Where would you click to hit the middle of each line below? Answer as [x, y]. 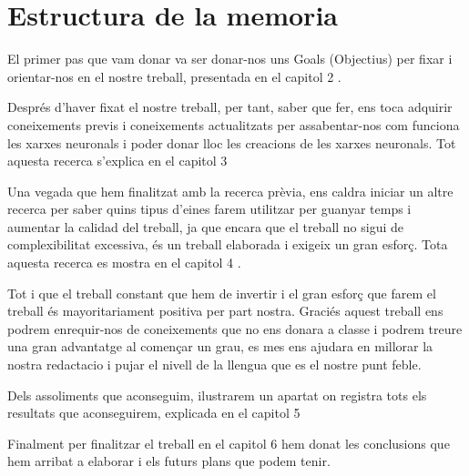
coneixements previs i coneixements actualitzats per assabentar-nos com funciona [234, 124]
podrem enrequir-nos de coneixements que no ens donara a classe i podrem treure [235, 328]
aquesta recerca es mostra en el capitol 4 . [124, 263]
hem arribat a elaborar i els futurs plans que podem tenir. [169, 461]
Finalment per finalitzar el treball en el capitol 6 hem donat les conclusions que [229, 443]
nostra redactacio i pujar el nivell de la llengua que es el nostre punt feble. [214, 365]
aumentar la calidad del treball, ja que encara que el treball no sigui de [206, 226]
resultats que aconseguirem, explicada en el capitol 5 [154, 413]
